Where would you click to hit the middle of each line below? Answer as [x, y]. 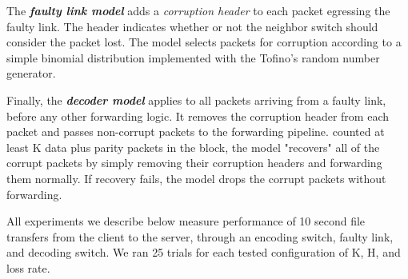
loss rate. [28, 267]
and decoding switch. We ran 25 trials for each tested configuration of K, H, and [204, 252]
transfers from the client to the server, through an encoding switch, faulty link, [200, 236]
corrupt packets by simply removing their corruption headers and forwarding [194, 163]
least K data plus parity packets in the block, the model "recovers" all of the [193, 147]
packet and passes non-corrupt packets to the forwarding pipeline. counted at [196, 132]
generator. [31, 73]
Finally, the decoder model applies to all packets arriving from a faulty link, [196, 100]
